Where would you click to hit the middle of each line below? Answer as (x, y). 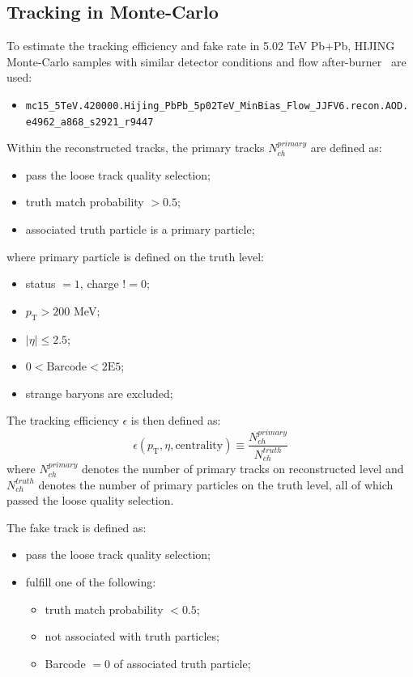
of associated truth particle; (182, 663)
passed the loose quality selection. (90, 500)
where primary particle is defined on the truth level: (136, 256)
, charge (99, 283)
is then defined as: (176, 420)
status (40, 283)
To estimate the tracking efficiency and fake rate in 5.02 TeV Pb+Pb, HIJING (201, 46)
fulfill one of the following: (91, 582)
